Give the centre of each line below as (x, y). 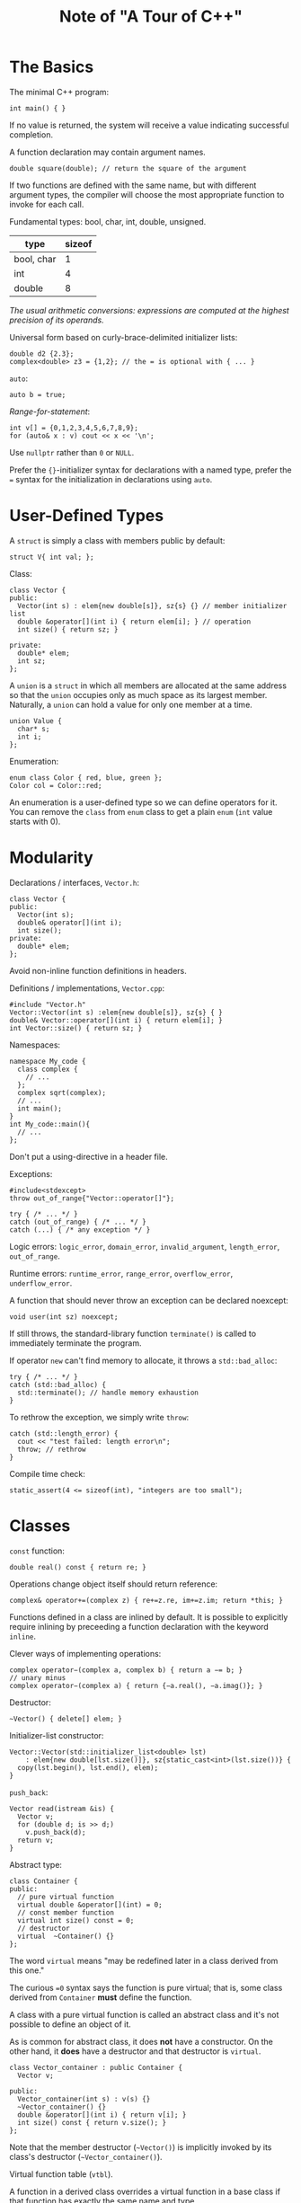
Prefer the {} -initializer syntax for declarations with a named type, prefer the (150, 470)
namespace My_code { (48, 1061)
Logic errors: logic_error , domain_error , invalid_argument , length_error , (145, 1246)
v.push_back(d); (56, 1832)
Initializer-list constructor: (57, 1735)
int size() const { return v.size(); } (92, 2122)
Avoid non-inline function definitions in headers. (98, 970)
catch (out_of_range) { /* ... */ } (78, 1222)
